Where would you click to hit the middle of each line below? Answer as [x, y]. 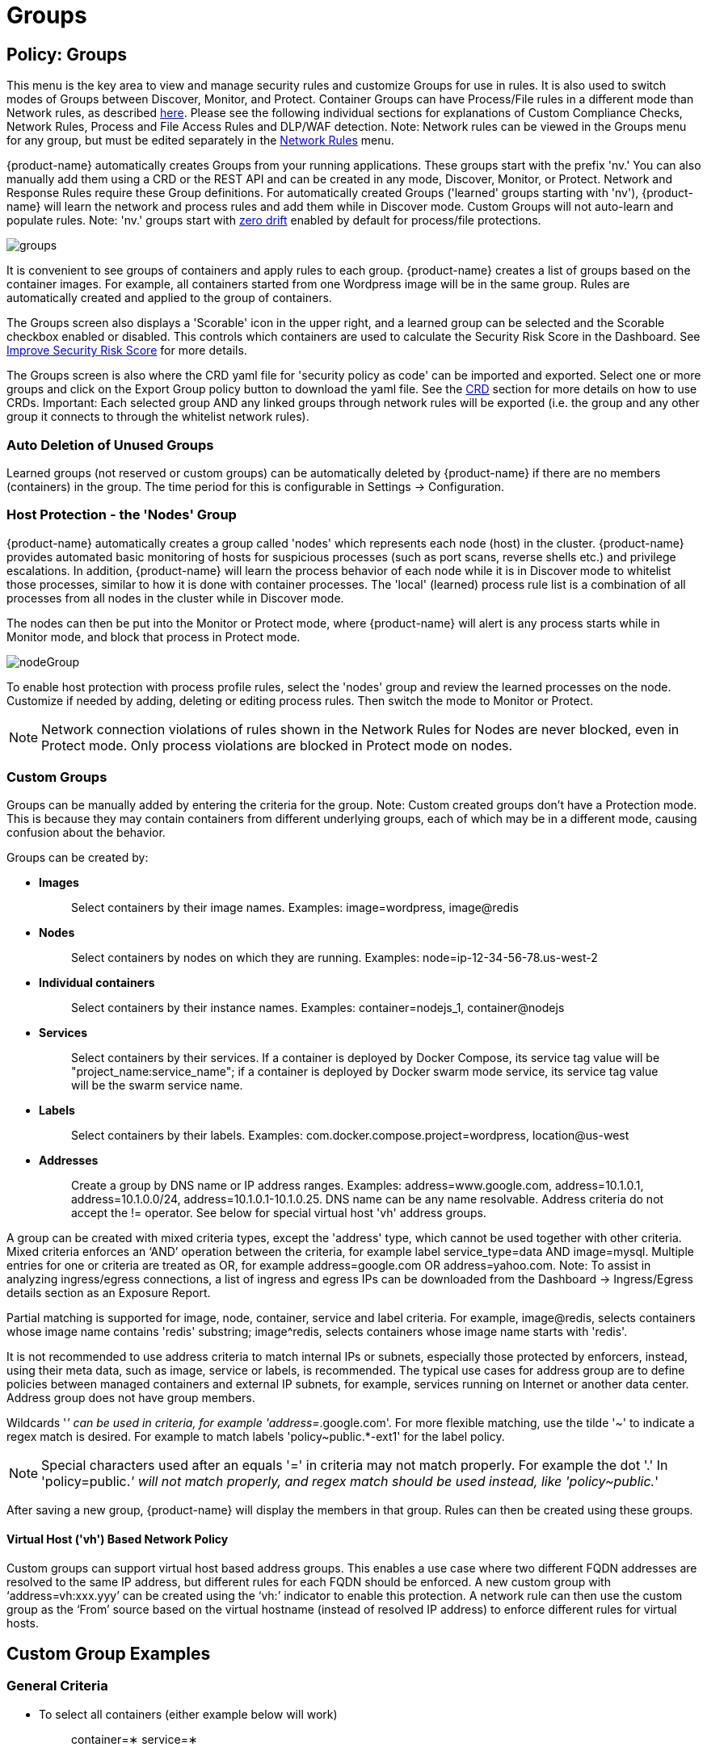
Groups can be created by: [78, 858]
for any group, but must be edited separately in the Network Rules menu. [200, 141]
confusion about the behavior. [86, 833]
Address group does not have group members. [131, 1398]
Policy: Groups [67, 54]
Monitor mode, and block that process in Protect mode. [154, 636]
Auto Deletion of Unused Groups [110, 445]
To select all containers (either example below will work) [188, 1714]
